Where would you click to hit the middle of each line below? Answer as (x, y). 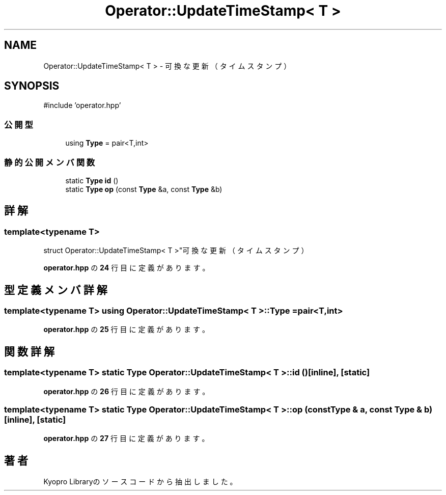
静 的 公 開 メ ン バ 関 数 (50, 162)
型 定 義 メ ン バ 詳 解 (56, 290)
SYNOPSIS (32, 86)
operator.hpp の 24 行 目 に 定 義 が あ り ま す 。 (127, 268)
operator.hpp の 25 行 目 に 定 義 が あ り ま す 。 (126, 329)
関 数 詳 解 (29, 351)
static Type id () (92, 180)
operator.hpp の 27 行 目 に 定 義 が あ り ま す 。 (126, 438)
